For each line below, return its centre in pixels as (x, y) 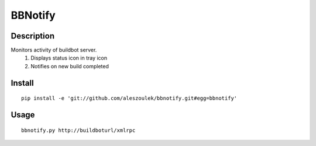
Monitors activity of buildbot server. (54, 50)
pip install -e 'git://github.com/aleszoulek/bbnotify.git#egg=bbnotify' (129, 98)
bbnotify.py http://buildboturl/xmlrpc (78, 130)
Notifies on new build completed (70, 66)
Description (33, 36)
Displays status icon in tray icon (69, 58)
